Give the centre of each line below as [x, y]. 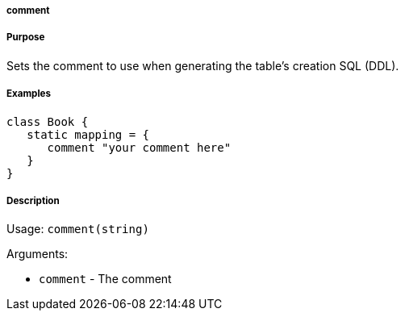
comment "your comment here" [139, 147]
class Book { [48, 121]
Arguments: [38, 254]
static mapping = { [88, 134]
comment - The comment [105, 279]
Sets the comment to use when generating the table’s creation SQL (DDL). [203, 65]
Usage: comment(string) [78, 229]
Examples [29, 94]
